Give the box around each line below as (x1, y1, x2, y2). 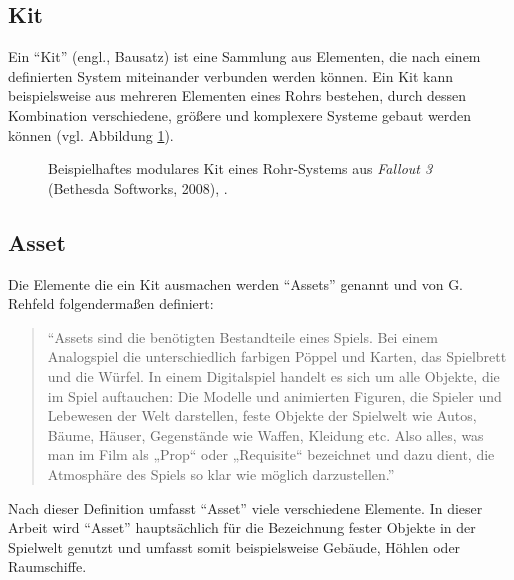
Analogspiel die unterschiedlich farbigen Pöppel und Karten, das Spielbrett (47, 346, 507, 367)
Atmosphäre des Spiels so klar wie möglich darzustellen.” (47, 463, 395, 484)
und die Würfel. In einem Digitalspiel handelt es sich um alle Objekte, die (47, 365, 500, 386)
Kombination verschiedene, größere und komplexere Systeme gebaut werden (8, 104, 472, 125)
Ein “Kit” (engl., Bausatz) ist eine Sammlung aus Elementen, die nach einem (8, 46, 481, 67)
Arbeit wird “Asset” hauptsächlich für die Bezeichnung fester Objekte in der (8, 517, 476, 538)
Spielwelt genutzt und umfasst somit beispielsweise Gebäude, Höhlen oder (8, 536, 461, 557)
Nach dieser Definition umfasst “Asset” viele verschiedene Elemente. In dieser (8, 497, 483, 518)
